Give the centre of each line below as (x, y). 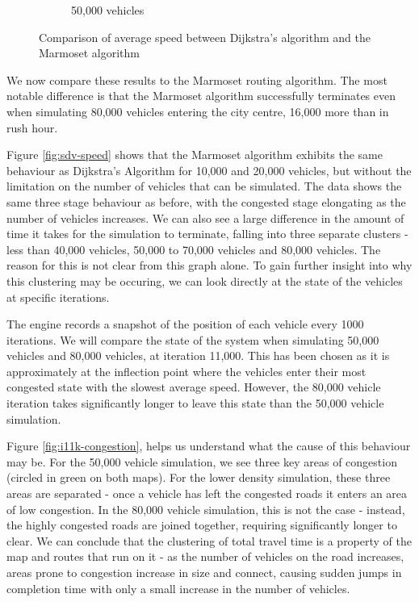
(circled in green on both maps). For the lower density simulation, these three (199, 477)
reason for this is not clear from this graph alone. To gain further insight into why (209, 265)
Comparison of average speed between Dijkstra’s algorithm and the (205, 37)
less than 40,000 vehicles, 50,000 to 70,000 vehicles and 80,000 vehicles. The (194, 249)
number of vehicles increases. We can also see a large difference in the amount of (205, 217)
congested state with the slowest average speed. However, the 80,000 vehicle (194, 387)
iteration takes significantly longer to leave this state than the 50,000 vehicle (195, 403)
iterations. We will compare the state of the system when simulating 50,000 (193, 339)
